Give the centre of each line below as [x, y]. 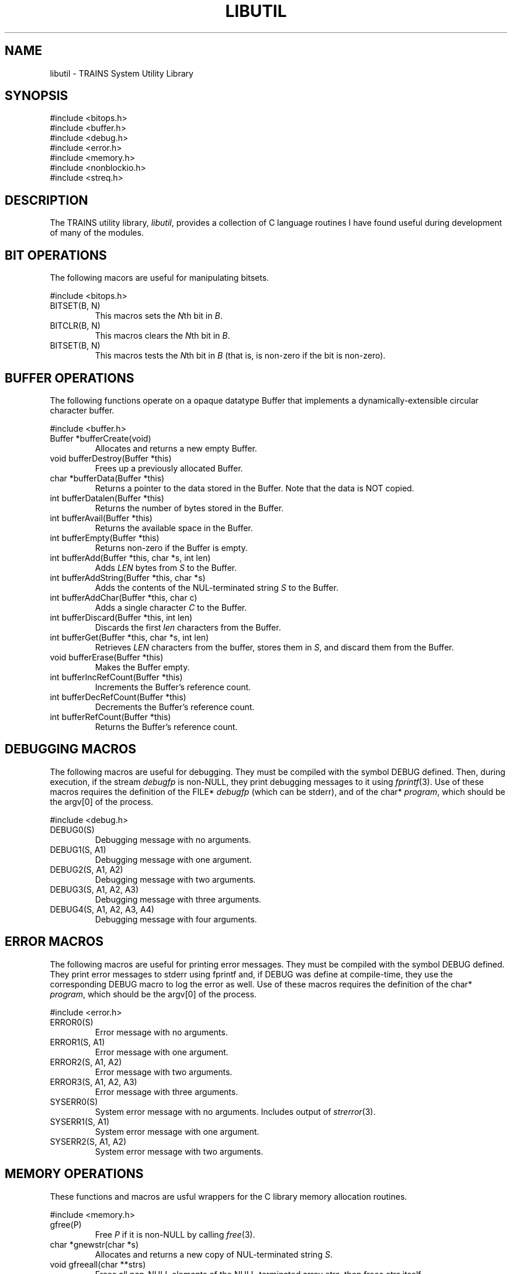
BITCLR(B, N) [75, 326]
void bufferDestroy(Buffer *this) [111, 458]
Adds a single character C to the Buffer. [171, 607]
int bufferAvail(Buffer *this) [101, 518]
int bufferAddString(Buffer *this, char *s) [128, 577]
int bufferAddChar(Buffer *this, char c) [124, 597]
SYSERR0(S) [74, 1101]
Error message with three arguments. [167, 1091]
